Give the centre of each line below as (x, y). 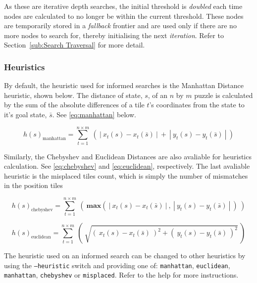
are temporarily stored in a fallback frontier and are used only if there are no (120, 25)
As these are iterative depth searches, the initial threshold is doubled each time (123, 6)
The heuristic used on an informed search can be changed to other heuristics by (125, 256)
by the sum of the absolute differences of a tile (74, 105)
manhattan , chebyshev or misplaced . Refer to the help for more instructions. (121, 275)
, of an (158, 95)
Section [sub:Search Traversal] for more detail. (75, 45)
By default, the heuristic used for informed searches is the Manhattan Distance (124, 85)
